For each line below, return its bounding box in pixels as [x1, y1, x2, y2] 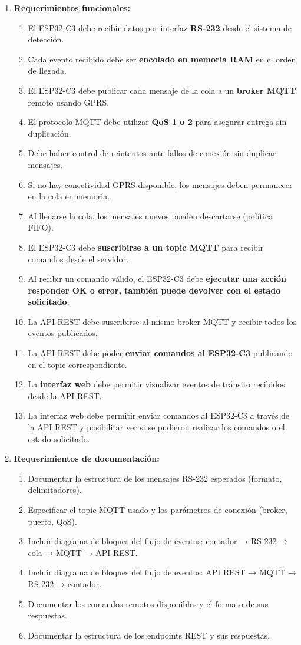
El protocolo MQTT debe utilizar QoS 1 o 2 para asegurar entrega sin [28, 116, 287, 128]
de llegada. [28, 64, 67, 77]
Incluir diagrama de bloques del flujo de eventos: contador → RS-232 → [28, 535, 288, 547]
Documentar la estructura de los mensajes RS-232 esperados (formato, [28, 472, 282, 484]
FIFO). [28, 221, 54, 233]
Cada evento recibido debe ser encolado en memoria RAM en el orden [28, 52, 296, 65]
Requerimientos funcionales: [14, 2, 130, 14]
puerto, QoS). [28, 515, 77, 527]
